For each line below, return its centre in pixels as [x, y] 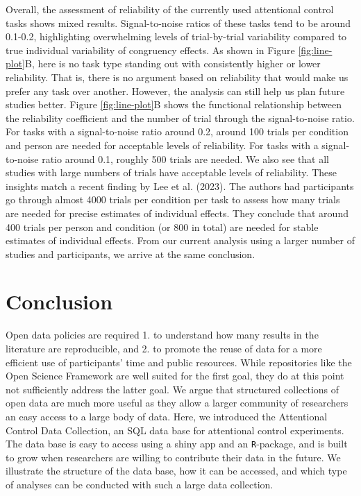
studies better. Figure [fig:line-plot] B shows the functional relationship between [174, 104]
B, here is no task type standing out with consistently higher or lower [173, 63]
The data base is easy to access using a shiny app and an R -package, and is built [177, 444]
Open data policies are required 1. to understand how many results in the [162, 335]
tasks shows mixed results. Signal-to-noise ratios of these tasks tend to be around [178, 23]
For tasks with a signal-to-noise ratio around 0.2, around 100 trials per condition [177, 131]
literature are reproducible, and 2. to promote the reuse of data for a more [164, 348]
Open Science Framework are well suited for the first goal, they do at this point [175, 376]
